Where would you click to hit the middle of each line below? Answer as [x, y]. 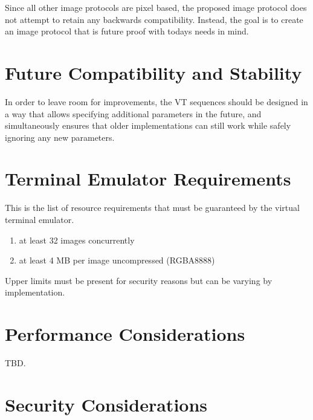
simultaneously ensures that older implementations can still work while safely [148, 125]
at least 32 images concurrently [77, 240]
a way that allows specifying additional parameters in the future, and [133, 113]
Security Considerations [106, 404]
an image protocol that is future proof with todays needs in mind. [127, 31]
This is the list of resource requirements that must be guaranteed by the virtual [152, 208]
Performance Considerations [125, 334]
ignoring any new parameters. [60, 137]
